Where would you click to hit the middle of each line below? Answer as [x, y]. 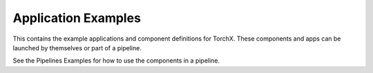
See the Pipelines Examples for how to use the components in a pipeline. [116, 61]
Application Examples [77, 18]
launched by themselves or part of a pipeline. [77, 48]
